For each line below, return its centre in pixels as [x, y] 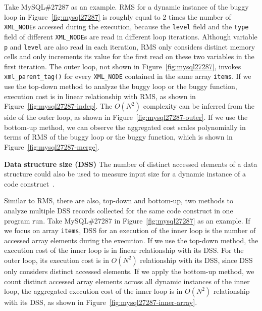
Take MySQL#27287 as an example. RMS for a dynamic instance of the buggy [126, 7]
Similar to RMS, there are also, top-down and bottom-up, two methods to [119, 201]
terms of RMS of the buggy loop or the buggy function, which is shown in [118, 137]
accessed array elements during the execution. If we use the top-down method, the [131, 240]
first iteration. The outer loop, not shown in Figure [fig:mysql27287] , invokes [123, 66]
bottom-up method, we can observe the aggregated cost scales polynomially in [125, 127]
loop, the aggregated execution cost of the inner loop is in [93, 291]
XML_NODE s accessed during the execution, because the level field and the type [126, 27]
